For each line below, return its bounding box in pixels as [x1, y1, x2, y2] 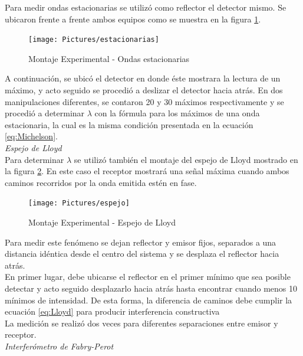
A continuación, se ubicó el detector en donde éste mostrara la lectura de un [5, 72, 281, 84]
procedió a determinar [5, 107, 85, 119]
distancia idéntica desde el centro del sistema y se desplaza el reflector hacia [5, 247, 279, 260]
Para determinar [5, 153, 64, 165]
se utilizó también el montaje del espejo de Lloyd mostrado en [74, 153, 298, 165]
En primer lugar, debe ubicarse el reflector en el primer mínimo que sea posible [5, 270, 291, 283]
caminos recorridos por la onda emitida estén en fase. [5, 176, 197, 188]
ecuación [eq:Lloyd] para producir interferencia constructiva [5, 305, 220, 318]
